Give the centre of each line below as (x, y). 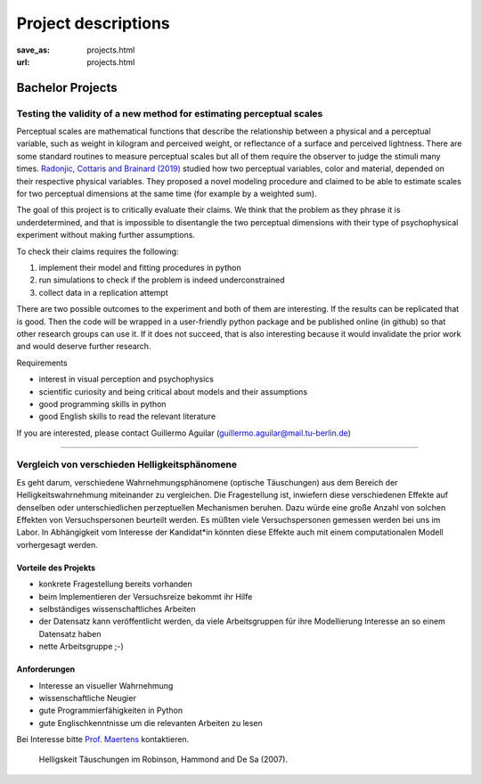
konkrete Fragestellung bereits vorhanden (116, 584)
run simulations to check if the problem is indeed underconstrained (162, 280)
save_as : (33, 50)
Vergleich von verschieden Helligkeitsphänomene (127, 465)
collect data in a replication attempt (103, 292)
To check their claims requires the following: (98, 251)
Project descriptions (94, 23)
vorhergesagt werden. (57, 544)
